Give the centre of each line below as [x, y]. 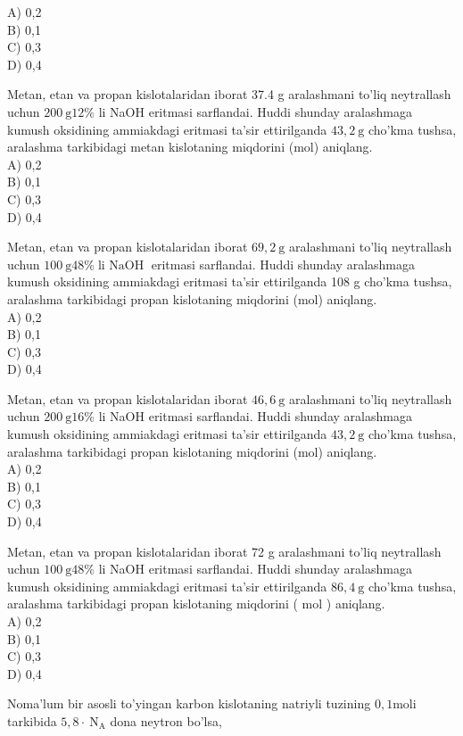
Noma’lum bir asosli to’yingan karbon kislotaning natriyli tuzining [189, 703]
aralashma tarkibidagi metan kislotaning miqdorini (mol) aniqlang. [190, 147]
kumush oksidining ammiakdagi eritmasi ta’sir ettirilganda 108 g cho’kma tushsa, [230, 281]
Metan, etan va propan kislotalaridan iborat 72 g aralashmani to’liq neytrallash [224, 551]
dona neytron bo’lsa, [166, 720]
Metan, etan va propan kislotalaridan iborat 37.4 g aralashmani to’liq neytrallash [229, 94]
